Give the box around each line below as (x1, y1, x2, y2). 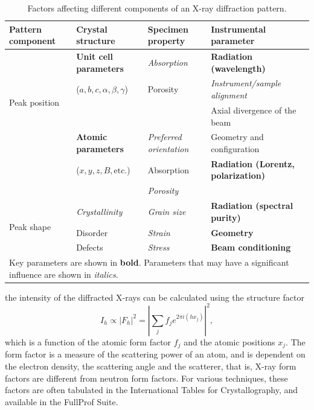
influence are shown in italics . (9, 267, 118, 280)
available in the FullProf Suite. (5, 395, 118, 408)
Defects (76, 241, 103, 254)
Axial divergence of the (211, 103, 296, 116)
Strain (147, 226, 170, 239)
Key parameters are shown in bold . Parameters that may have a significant (9, 256, 289, 269)
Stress (147, 241, 170, 254)
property (147, 34, 185, 47)
